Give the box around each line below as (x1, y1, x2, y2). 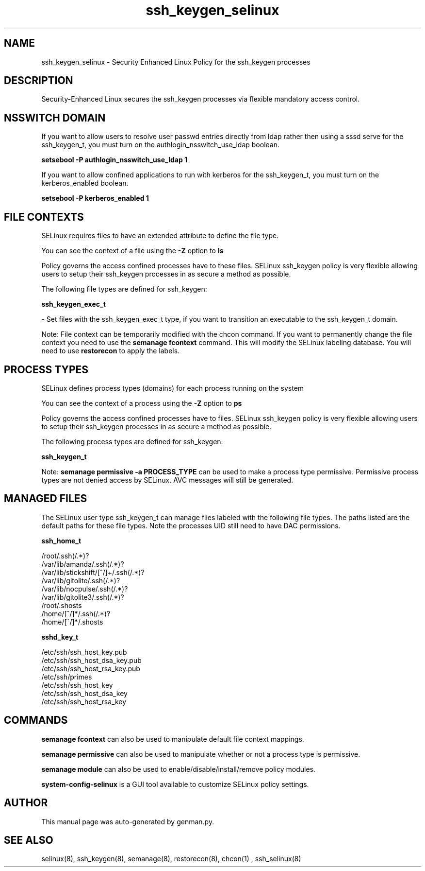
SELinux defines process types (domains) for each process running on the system (41, 383, 304, 392)
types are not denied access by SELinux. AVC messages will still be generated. (41, 475, 294, 484)
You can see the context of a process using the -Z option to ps (41, 399, 242, 407)
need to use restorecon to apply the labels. (41, 347, 180, 355)
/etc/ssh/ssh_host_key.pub (41, 647, 127, 656)
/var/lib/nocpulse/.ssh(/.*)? (41, 584, 128, 593)
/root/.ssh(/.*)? (41, 551, 89, 560)
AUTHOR (4, 797, 48, 809)
